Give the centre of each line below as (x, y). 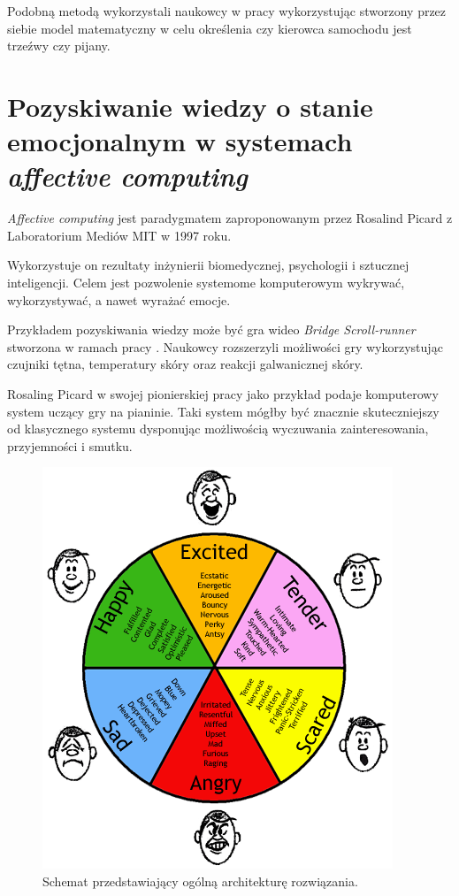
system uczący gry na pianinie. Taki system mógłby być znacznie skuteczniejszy (223, 411)
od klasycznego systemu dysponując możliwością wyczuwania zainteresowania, (218, 429)
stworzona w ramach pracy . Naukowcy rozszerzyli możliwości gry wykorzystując (225, 346)
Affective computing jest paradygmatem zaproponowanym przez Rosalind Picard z (230, 218)
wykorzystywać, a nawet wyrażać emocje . (119, 299)
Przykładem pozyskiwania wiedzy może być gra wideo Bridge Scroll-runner (211, 329)
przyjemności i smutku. (70, 445)
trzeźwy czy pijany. (59, 46)
